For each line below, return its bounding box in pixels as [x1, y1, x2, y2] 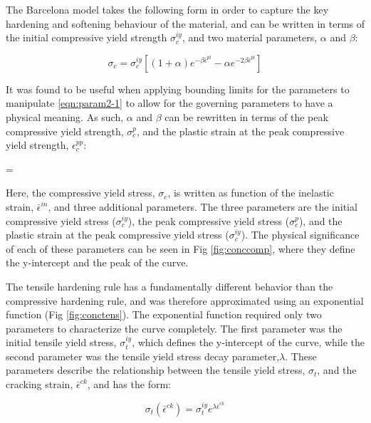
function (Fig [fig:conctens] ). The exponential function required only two [6, 307, 322, 322]
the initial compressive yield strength [6, 30, 167, 45]
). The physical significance [241, 227, 360, 242]
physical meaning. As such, [6, 109, 124, 124]
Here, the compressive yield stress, [6, 185, 155, 200]
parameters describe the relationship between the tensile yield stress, [6, 362, 305, 377]
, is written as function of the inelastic [167, 185, 334, 200]
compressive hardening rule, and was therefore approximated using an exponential [6, 293, 364, 308]
